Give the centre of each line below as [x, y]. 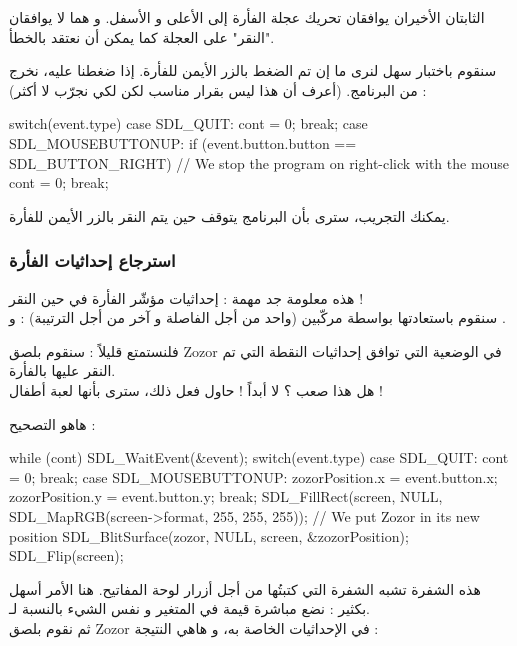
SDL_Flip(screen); [66, 555]
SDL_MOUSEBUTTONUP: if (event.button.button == [183, 142]
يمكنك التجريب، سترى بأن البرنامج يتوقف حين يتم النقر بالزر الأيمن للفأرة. [229, 215]
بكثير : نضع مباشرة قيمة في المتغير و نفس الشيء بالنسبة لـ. [189, 608]
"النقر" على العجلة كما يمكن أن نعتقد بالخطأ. [142, 36]
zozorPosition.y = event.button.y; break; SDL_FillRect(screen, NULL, [226, 496]
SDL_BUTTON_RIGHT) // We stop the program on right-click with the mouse [259, 162]
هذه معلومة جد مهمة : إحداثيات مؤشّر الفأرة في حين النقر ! [186, 297]
